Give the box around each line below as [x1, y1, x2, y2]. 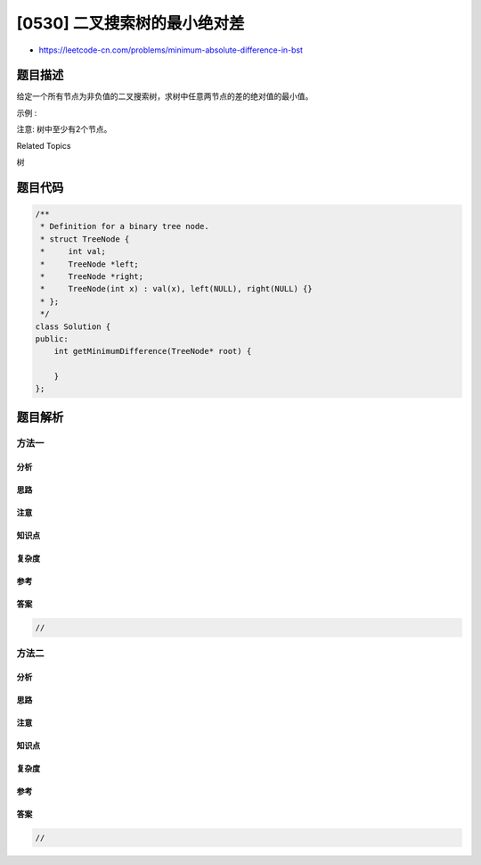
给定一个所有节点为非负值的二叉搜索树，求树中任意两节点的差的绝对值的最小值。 [16, 91, 314, 102]
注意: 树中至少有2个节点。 [16, 124, 112, 135]
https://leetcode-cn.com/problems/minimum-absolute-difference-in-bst [38, 45, 303, 55]
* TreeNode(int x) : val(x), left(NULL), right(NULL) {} [40, 284, 313, 294]
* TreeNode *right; [40, 271, 144, 281]
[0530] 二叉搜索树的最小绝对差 [16, 13, 245, 33]
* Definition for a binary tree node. [40, 221, 209, 232]
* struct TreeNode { [40, 234, 130, 244]
